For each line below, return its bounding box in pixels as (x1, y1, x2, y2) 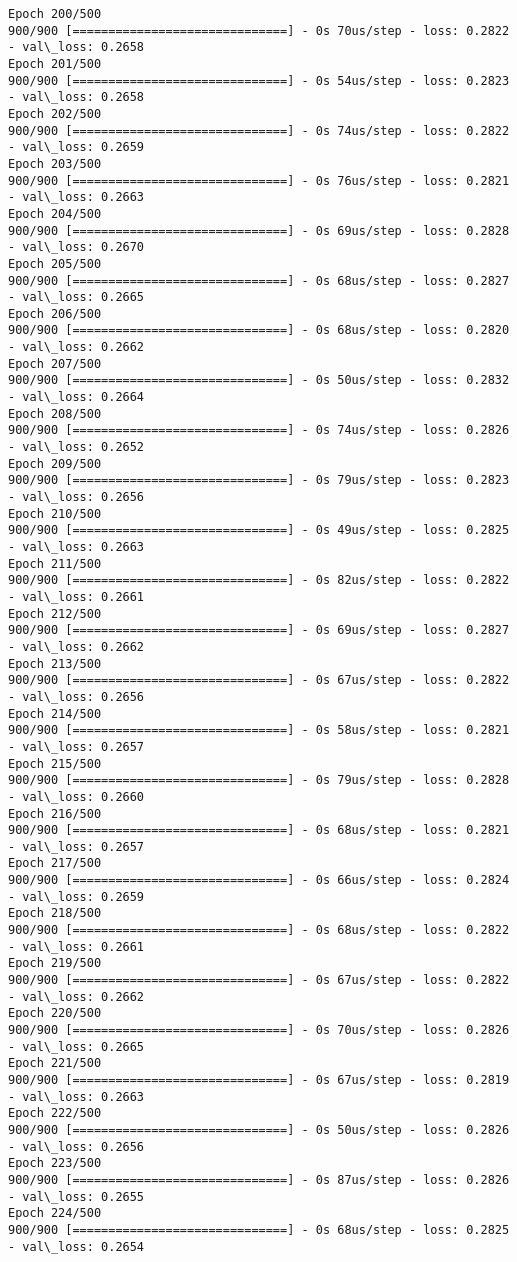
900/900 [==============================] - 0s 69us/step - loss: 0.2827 (8, 623, 510, 638)
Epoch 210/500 (8, 506, 102, 521)
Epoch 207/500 (8, 356, 102, 371)
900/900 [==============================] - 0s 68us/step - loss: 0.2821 (8, 823, 510, 838)
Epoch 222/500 (8, 1106, 102, 1121)
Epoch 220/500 (8, 1006, 102, 1021)
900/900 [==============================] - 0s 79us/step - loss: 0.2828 (8, 773, 510, 788)
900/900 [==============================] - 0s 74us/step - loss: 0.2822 (8, 123, 510, 138)
